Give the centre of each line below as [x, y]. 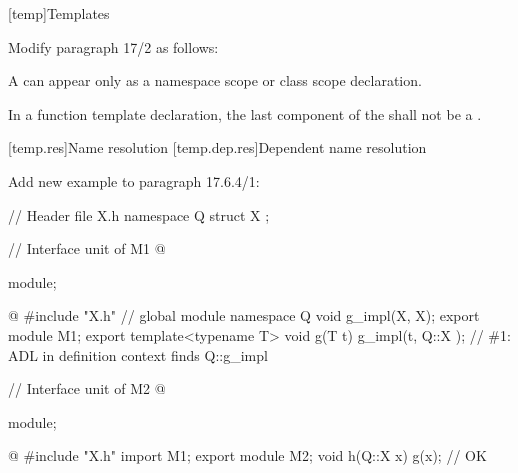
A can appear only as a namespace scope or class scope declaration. [215, 80]
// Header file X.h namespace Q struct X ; [139, 214]
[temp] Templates [59, 13]
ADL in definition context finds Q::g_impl [138, 354]
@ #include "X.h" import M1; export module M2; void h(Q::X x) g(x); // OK [247, 455]
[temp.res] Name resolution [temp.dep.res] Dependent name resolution [217, 147]
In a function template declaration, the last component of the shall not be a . [245, 113]
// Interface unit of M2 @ [87, 388]
